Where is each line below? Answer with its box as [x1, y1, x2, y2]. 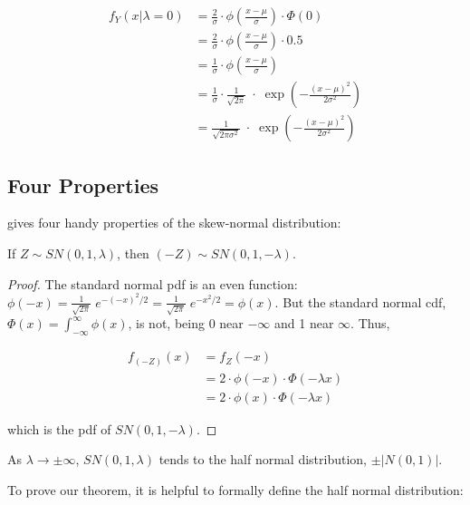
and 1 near [274, 314, 334, 333]
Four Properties [7, 170, 159, 199]
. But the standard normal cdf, [274, 292, 446, 311]
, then [117, 243, 149, 262]
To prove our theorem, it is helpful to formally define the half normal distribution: [7, 481, 464, 500]
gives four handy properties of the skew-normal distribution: [7, 213, 341, 232]
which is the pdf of [7, 419, 111, 438]
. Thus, [350, 314, 390, 333]
